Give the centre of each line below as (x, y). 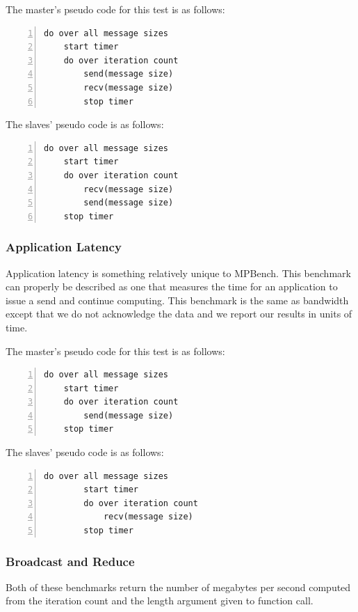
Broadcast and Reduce (70, 561)
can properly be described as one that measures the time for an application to (172, 287)
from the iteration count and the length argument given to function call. (160, 601)
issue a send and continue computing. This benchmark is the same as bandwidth (177, 300)
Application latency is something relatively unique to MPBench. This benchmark (178, 273)
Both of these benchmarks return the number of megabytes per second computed (178, 587)
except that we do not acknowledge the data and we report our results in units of (179, 314)
